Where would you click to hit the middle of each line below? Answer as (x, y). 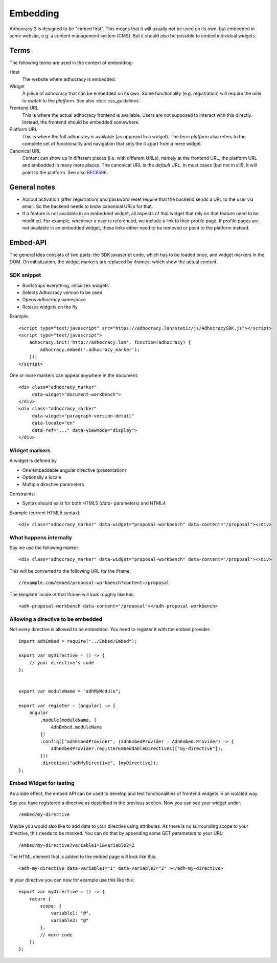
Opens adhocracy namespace (54, 300)
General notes (32, 187)
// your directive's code (62, 663)
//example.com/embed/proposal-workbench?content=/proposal (94, 583)
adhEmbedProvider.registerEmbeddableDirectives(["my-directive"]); (137, 749)
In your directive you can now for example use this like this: (72, 880)
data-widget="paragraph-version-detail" (83, 416)
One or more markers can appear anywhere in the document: (74, 375)
